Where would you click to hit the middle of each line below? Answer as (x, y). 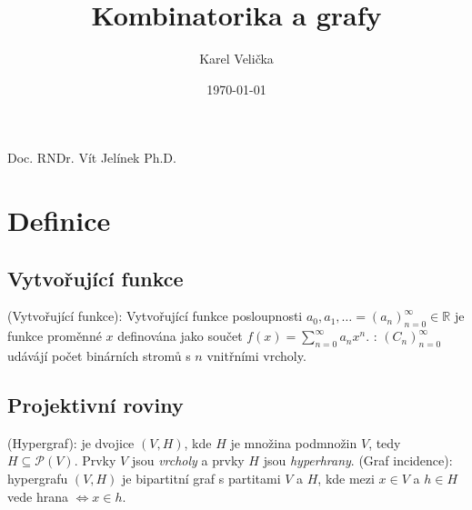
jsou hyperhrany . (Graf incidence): (358, 460)
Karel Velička (236, 59)
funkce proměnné (55, 336)
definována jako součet (180, 336)
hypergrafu (38, 479)
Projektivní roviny (95, 405)
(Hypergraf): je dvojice (71, 442)
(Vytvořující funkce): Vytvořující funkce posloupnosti (155, 316)
